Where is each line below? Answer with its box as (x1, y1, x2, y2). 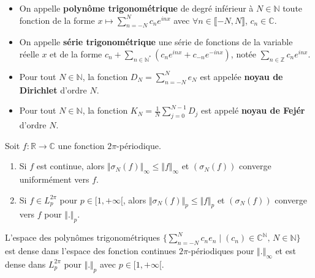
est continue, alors (36, 159, 105, 172)
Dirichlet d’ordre (19, 83, 87, 96)
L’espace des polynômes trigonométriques (5, 231, 160, 244)
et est (275, 244, 296, 257)
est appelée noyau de (200, 70, 283, 82)
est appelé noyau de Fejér (201, 104, 305, 117)
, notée (230, 47, 257, 60)
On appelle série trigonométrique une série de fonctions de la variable (19, 35, 293, 48)
